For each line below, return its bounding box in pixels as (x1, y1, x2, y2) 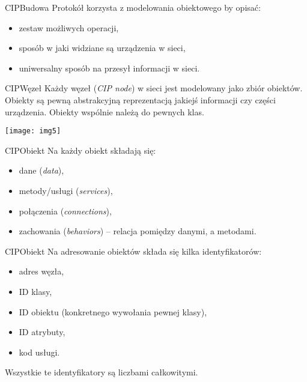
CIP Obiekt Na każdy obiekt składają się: (5, 144, 156, 156)
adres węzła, (19, 265, 64, 277)
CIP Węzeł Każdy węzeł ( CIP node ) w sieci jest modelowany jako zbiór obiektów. (5, 82, 303, 94)
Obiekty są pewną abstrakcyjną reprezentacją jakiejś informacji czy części (5, 93, 276, 106)
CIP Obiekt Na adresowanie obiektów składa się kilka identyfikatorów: (5, 244, 262, 257)
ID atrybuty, (19, 326, 65, 338)
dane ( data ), (19, 164, 64, 177)
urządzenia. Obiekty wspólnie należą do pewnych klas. (5, 105, 204, 118)
